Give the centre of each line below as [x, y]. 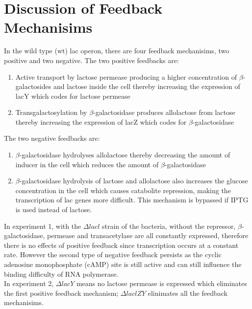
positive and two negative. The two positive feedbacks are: [91, 60]
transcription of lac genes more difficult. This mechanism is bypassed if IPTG [132, 200]
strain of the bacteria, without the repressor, [169, 226]
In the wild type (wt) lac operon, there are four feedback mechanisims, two [117, 51]
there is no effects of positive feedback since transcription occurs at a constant [121, 245]
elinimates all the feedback [188, 293]
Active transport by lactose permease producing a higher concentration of [126, 77]
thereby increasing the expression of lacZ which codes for [101, 121]
